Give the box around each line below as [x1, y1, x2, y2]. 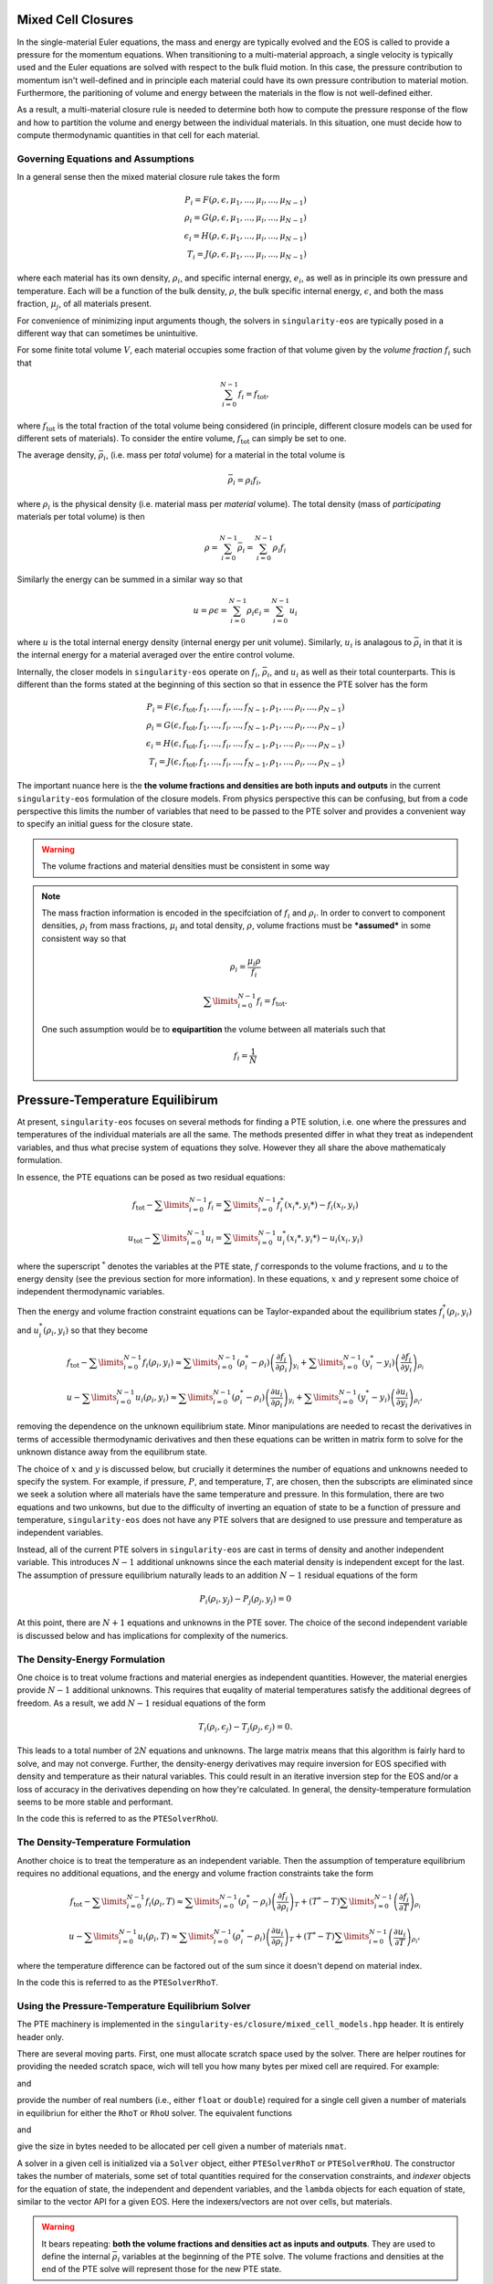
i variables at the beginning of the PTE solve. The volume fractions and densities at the [117, 2251, 445, 2264]
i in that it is [418, 637, 463, 650]
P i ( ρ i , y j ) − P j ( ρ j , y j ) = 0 [199, 1593, 292, 1606]
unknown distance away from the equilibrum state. [16, 1446, 208, 1457]
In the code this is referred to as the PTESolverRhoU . [16, 1813, 219, 1824]
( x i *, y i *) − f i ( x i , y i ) [284, 1200, 359, 1212]
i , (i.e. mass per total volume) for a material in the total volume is [103, 449, 346, 463]
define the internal [41, 2251, 110, 2262]
